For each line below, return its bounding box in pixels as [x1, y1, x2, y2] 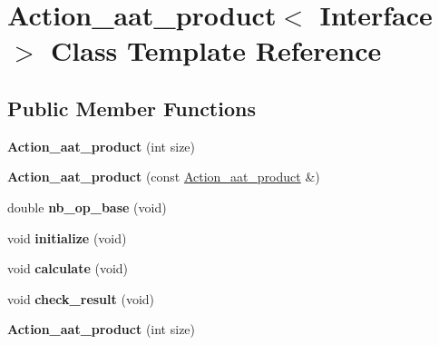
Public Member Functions [7, 94, 256, 122]
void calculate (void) [7, 259, 129, 278]
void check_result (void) [7, 289, 155, 308]
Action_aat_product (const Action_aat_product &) [7, 167, 320, 186]
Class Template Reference [51, 32, 382, 69]
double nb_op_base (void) [7, 197, 167, 216]
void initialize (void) [7, 228, 127, 247]
